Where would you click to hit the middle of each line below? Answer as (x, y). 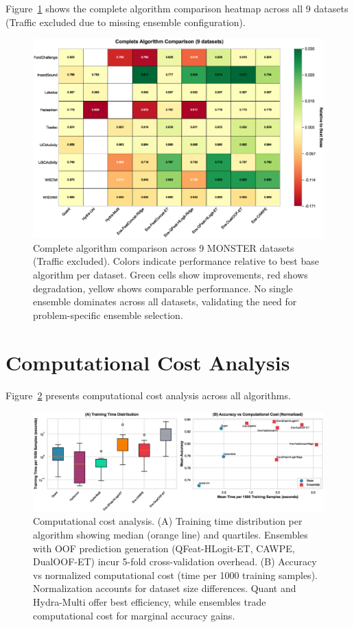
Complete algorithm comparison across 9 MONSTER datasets (164, 247)
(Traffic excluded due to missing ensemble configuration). (126, 22)
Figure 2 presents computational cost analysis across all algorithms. (148, 395)
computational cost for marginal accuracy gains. (134, 615)
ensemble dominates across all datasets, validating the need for (165, 301)
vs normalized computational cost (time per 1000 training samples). (175, 575)
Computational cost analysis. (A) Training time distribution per (168, 521)
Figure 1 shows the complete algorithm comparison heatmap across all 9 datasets (177, 8)
